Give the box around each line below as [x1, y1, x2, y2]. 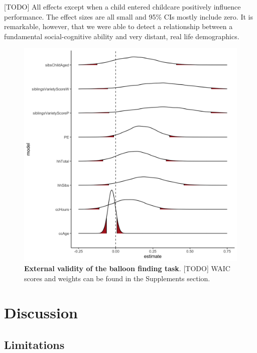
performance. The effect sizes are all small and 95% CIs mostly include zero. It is [4, 11, 253, 22]
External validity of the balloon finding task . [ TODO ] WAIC [24, 263, 230, 273]
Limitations [4, 336, 65, 352]
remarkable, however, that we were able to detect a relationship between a [4, 21, 233, 32]
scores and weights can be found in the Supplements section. [24, 273, 210, 283]
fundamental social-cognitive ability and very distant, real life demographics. [4, 31, 239, 41]
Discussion [4, 302, 78, 323]
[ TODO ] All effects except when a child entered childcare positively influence [4, 2, 241, 12]
